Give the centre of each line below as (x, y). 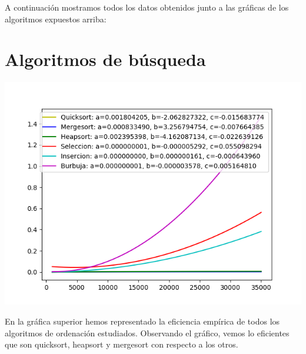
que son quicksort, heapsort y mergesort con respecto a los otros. (122, 344)
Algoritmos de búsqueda (105, 59)
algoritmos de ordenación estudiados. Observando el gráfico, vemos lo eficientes (147, 333)
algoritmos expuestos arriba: (56, 19)
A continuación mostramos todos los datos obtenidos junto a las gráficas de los (147, 7)
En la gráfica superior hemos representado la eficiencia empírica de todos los (142, 321)
